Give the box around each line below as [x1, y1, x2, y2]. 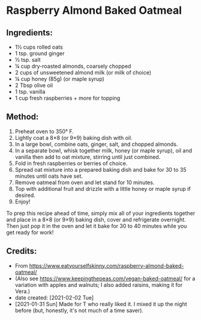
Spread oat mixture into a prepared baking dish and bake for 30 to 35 [14, 166, 187, 173]
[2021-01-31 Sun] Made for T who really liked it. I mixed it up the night [14, 300, 187, 307]
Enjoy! [14, 198, 31, 205]
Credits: [6, 246, 37, 256]
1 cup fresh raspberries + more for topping [14, 94, 121, 101]
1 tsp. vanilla [14, 88, 46, 95]
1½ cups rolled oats [14, 43, 63, 50]
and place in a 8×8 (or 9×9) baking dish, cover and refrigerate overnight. [6, 216, 186, 223]
